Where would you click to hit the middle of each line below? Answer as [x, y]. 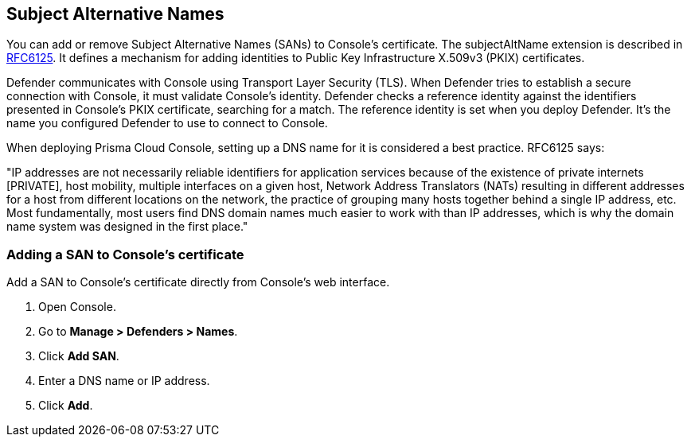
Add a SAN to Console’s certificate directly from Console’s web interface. [198, 282]
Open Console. [77, 307]
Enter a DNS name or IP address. [124, 381]
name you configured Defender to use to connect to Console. [167, 123]
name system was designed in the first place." [127, 227]
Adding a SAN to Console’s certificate [125, 254]
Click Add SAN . [79, 356]
